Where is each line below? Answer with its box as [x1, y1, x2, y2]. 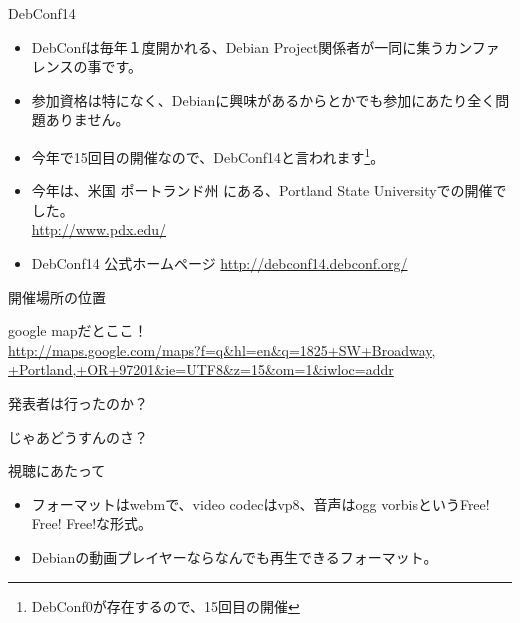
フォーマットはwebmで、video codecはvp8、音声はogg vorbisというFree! [31, 493, 490, 514]
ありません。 [45, 109, 130, 130]
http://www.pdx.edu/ [31, 219, 167, 240]
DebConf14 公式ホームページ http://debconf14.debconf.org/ [31, 253, 408, 273]
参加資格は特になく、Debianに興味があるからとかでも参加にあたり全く [31, 89, 496, 110]
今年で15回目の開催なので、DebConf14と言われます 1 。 [31, 143, 385, 167]
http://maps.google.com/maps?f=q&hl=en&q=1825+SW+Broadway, [8, 339, 436, 360]
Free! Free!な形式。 [31, 513, 153, 534]
